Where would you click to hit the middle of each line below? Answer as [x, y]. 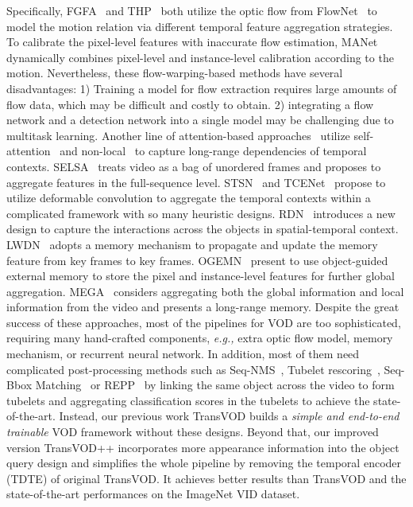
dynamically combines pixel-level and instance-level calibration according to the [200, 57]
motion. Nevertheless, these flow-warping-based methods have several [175, 73]
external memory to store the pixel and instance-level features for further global [201, 276]
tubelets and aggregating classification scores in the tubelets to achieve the [188, 400]
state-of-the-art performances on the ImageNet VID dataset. [153, 494]
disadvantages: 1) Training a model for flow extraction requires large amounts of [202, 88]
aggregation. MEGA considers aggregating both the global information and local [205, 291]
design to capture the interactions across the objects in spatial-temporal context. [203, 229]
